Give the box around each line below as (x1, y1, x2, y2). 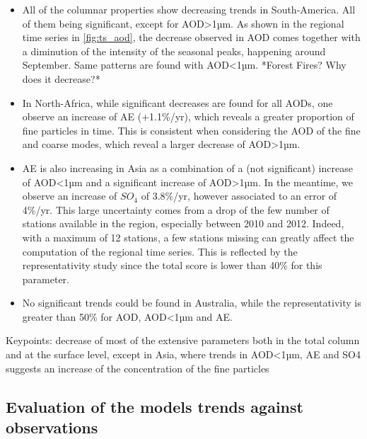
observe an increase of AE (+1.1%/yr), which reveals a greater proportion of (22, 109, 354, 124)
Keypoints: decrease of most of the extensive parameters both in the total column (6, 333, 360, 348)
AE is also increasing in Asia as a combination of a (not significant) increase (22, 160, 353, 175)
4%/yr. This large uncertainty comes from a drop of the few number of (22, 202, 330, 217)
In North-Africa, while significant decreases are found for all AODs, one (22, 95, 333, 110)
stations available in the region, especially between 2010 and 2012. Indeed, (22, 216, 344, 231)
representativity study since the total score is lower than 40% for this (22, 258, 322, 273)
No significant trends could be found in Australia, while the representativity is (22, 295, 361, 310)
